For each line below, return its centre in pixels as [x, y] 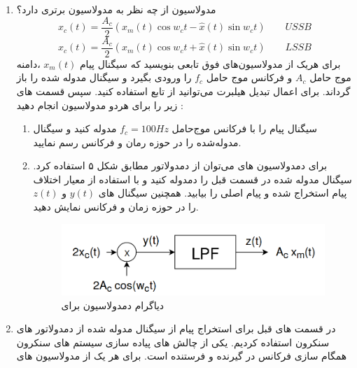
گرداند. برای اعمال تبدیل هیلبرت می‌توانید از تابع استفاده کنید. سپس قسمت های [183, 91]
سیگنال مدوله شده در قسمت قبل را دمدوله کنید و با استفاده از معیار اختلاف [192, 179]
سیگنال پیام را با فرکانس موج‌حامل [244, 128]
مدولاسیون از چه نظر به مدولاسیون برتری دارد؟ [116, 9]
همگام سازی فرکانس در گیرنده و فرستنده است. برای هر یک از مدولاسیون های [182, 356]
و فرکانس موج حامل [249, 77]
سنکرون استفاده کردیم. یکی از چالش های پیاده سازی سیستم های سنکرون [173, 342]
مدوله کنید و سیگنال [75, 128]
